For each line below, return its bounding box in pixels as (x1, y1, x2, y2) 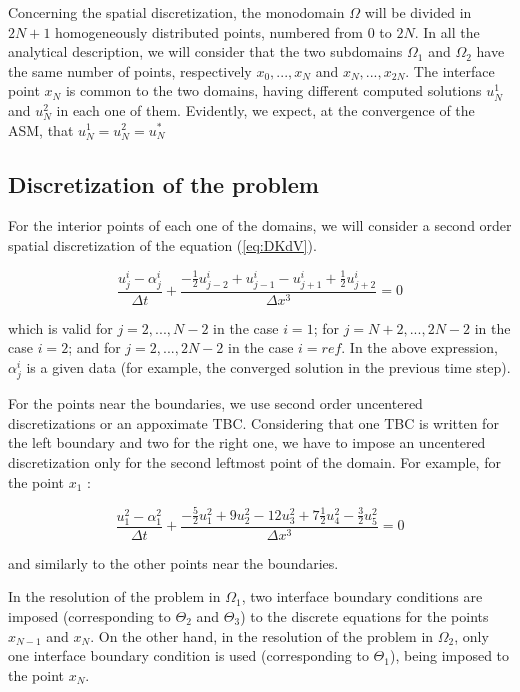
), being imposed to (389, 645, 510, 666)
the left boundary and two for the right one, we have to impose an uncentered (8, 432, 486, 453)
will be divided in (364, 2, 472, 22)
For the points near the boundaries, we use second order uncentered (8, 393, 423, 414)
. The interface (405, 60, 495, 81)
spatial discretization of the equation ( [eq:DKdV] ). (8, 234, 317, 255)
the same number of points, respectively (8, 60, 252, 81)
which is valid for (8, 317, 113, 338)
